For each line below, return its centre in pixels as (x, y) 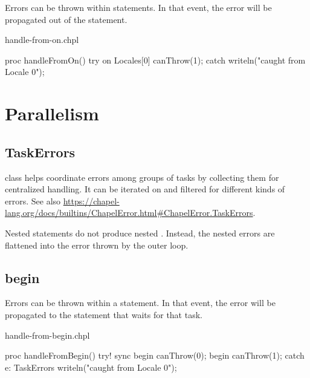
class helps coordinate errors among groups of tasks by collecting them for (142, 177)
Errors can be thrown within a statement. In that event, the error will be (140, 303)
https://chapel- (91, 200)
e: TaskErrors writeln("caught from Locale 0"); (91, 367)
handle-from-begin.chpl (47, 335)
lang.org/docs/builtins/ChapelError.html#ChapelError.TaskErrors (129, 213)
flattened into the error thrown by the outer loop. (97, 245)
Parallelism (52, 113)
